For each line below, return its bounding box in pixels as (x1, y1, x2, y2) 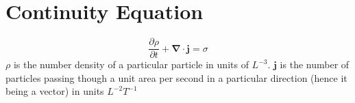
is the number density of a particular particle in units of (13, 57, 249, 72)
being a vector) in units (5, 84, 104, 98)
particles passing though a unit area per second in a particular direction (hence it (5, 70, 347, 85)
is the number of (280, 57, 350, 72)
